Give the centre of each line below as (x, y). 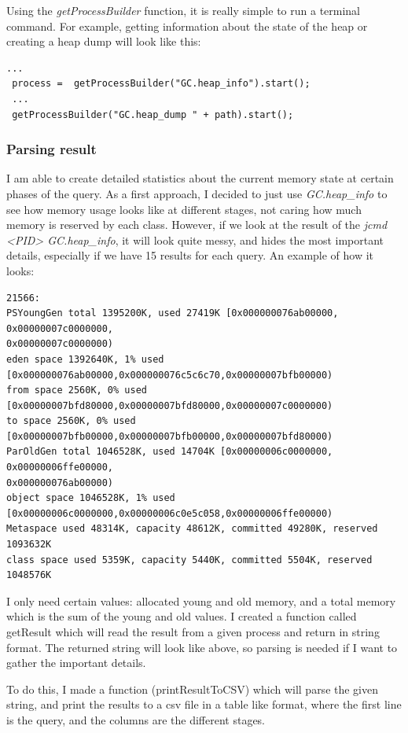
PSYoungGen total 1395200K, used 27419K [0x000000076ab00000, (173, 313)
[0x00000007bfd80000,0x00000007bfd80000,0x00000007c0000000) (170, 405)
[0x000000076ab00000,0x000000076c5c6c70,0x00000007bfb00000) (170, 375)
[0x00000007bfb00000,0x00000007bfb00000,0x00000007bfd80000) (170, 436)
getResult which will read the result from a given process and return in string (193, 632)
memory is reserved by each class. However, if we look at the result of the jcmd (197, 225)
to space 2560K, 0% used (71, 421)
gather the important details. (76, 663)
